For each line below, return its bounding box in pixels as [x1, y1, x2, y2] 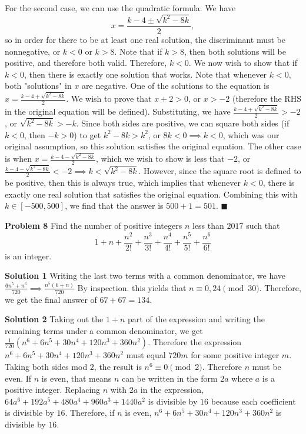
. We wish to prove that [66, 92, 152, 105]
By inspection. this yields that [77, 281, 187, 293]
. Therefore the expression [148, 336, 242, 348]
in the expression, [140, 383, 204, 396]
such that [246, 219, 280, 232]
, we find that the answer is [65, 199, 164, 212]
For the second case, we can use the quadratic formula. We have [5, 2, 236, 14]
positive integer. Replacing [5, 383, 101, 396]
